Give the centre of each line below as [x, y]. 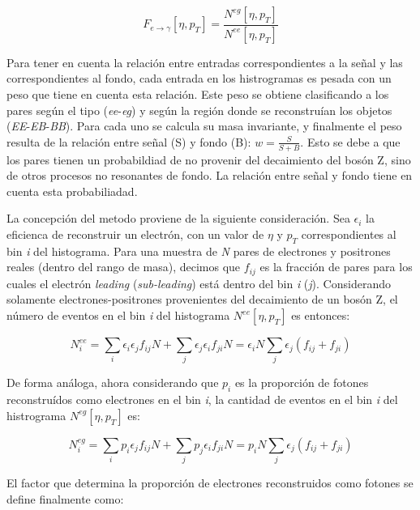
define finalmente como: [65, 498]
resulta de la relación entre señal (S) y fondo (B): [129, 141]
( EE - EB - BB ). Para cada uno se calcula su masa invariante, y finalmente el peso [204, 126]
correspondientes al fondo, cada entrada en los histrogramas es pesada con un [199, 78]
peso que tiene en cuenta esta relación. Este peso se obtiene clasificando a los [198, 94]
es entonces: [321, 315]
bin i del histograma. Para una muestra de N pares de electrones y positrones [199, 251]
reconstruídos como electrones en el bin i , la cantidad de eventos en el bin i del [202, 399]
